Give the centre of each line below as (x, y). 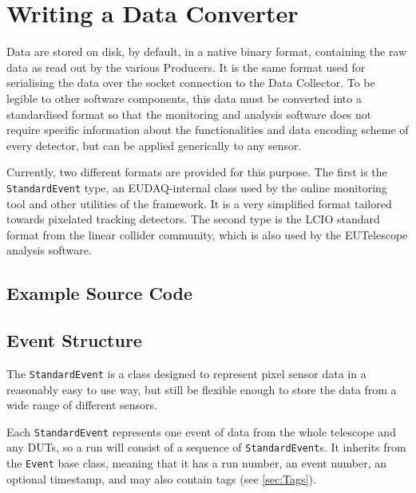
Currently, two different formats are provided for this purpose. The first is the (197, 172)
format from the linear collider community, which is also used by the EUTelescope (207, 234)
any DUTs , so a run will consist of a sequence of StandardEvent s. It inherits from (206, 447)
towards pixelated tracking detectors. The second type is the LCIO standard (193, 219)
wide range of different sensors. (82, 405)
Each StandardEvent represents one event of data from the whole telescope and (201, 431)
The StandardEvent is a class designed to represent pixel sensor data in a (186, 373)
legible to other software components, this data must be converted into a (184, 98)
